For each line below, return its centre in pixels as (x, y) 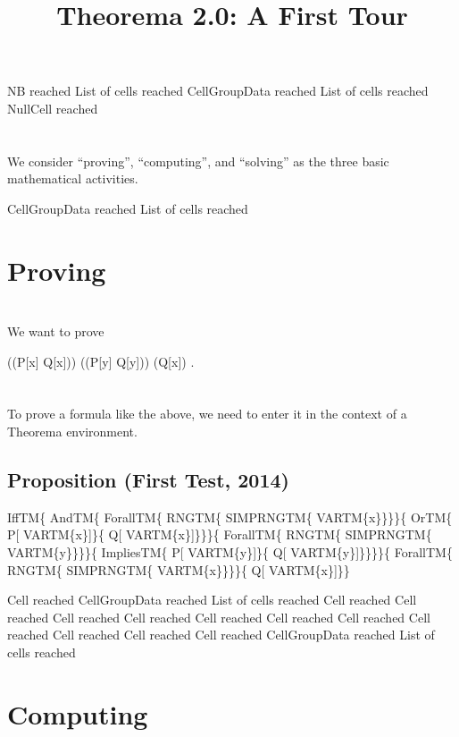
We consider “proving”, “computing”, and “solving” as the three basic (198, 161)
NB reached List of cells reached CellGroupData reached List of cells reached (218, 91)
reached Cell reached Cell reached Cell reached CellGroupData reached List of (221, 635)
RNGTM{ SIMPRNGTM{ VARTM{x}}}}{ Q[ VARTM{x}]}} (179, 569)
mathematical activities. (73, 178)
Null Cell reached (53, 108)
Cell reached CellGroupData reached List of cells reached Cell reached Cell (212, 600)
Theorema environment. (72, 432)
